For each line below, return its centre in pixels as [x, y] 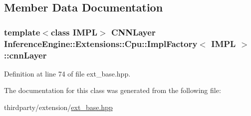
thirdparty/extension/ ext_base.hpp [58, 107]
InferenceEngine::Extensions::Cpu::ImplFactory [101, 43]
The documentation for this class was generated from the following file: [113, 90]
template [22, 32]
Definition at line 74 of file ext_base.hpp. [67, 73]
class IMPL [74, 32]
